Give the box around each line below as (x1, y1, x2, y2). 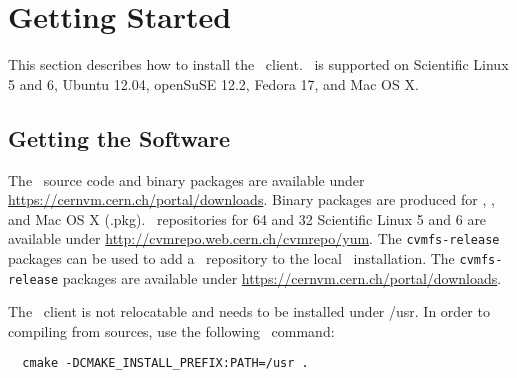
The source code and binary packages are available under (8, 169, 365, 190)
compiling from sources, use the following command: (8, 320, 335, 341)
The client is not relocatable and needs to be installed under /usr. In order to (8, 301, 490, 322)
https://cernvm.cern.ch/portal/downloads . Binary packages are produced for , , (8, 189, 495, 210)
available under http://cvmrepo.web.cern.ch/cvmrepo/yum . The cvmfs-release (8, 228, 500, 249)
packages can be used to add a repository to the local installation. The (8, 247, 455, 268)
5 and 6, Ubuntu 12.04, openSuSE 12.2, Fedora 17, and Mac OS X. (8, 73, 419, 94)
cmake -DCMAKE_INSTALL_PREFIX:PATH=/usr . (22, 356, 309, 371)
